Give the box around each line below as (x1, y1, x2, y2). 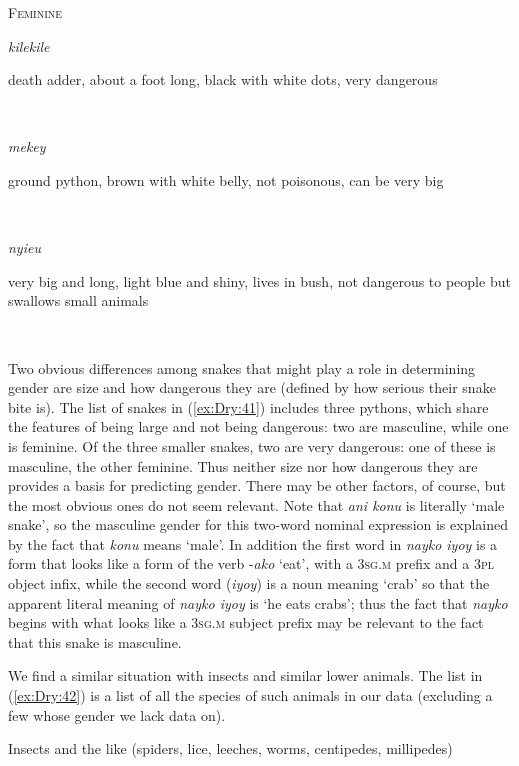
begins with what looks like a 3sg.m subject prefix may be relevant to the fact (8, 612, 484, 633)
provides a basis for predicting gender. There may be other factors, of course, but (8, 475, 506, 496)
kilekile (8, 35, 50, 56)
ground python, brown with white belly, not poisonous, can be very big (8, 169, 444, 190)
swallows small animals (8, 290, 149, 311)
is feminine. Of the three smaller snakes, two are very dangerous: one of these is (8, 435, 496, 456)
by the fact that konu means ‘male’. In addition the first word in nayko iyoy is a (8, 533, 498, 554)
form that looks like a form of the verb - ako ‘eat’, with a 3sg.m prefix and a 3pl (8, 553, 494, 574)
